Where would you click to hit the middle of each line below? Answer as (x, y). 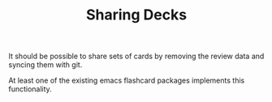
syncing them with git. (45, 65)
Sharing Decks (136, 15)
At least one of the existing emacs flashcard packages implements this (127, 81)
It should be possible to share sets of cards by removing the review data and (136, 56)
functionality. (30, 89)
